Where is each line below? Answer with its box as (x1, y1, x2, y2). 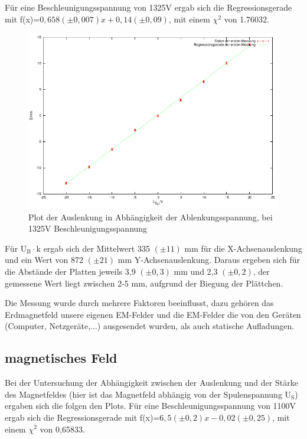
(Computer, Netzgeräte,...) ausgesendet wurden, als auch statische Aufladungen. (5, 320, 295, 332)
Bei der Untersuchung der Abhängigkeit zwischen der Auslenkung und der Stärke (5, 376, 298, 389)
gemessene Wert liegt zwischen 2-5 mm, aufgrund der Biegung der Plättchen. (5, 277, 283, 289)
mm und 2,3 (174, 265, 218, 277)
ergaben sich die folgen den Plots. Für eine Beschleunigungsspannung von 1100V (5, 399, 296, 412)
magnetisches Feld (5, 349, 117, 367)
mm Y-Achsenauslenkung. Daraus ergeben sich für (117, 253, 300, 266)
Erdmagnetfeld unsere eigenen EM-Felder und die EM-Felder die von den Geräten (5, 308, 301, 320)
